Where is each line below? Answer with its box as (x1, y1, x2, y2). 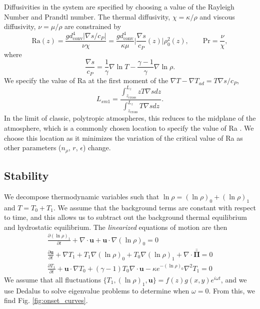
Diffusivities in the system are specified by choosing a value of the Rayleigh (4, 2, 234, 12)
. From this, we (208, 285, 255, 295)
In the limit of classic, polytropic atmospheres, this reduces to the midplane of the (4, 113, 256, 123)
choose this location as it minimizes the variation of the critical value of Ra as (4, 132, 243, 143)
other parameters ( (4, 142, 61, 153)
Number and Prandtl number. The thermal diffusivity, (4, 11, 170, 22)
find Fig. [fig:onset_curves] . (4, 295, 88, 305)
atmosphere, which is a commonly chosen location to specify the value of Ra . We (4, 122, 254, 133)
